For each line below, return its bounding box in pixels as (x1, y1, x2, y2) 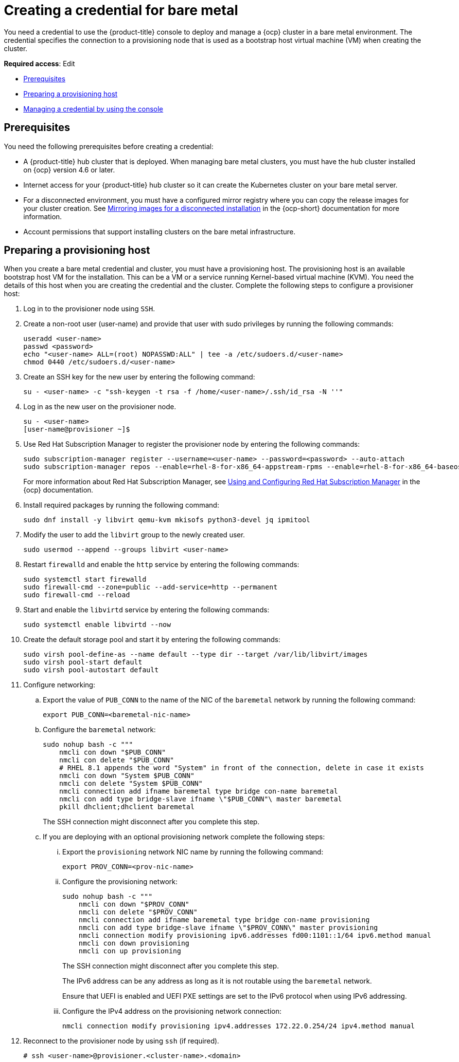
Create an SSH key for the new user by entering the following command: (23, 373, 255, 381)
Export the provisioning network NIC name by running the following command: (62, 848, 323, 856)
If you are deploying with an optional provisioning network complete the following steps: (43, 833, 325, 841)
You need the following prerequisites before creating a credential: (4, 142, 214, 151)
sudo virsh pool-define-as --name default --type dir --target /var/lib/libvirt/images (23, 650, 368, 659)
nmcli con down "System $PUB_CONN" (59, 772, 194, 780)
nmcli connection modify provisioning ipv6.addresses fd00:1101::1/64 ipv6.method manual (78, 931, 431, 940)
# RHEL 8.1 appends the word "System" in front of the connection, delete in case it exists (59, 764, 424, 772)
